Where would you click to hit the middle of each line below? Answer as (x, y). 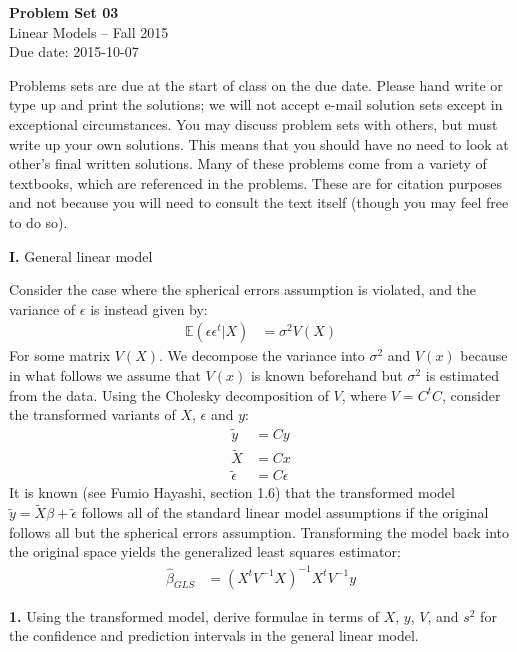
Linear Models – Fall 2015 (89, 31)
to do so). (38, 221)
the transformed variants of (92, 414)
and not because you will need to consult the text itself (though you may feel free (259, 202)
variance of (42, 308)
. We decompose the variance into (261, 355)
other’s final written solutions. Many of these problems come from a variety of (248, 163)
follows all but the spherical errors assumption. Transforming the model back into (259, 531)
